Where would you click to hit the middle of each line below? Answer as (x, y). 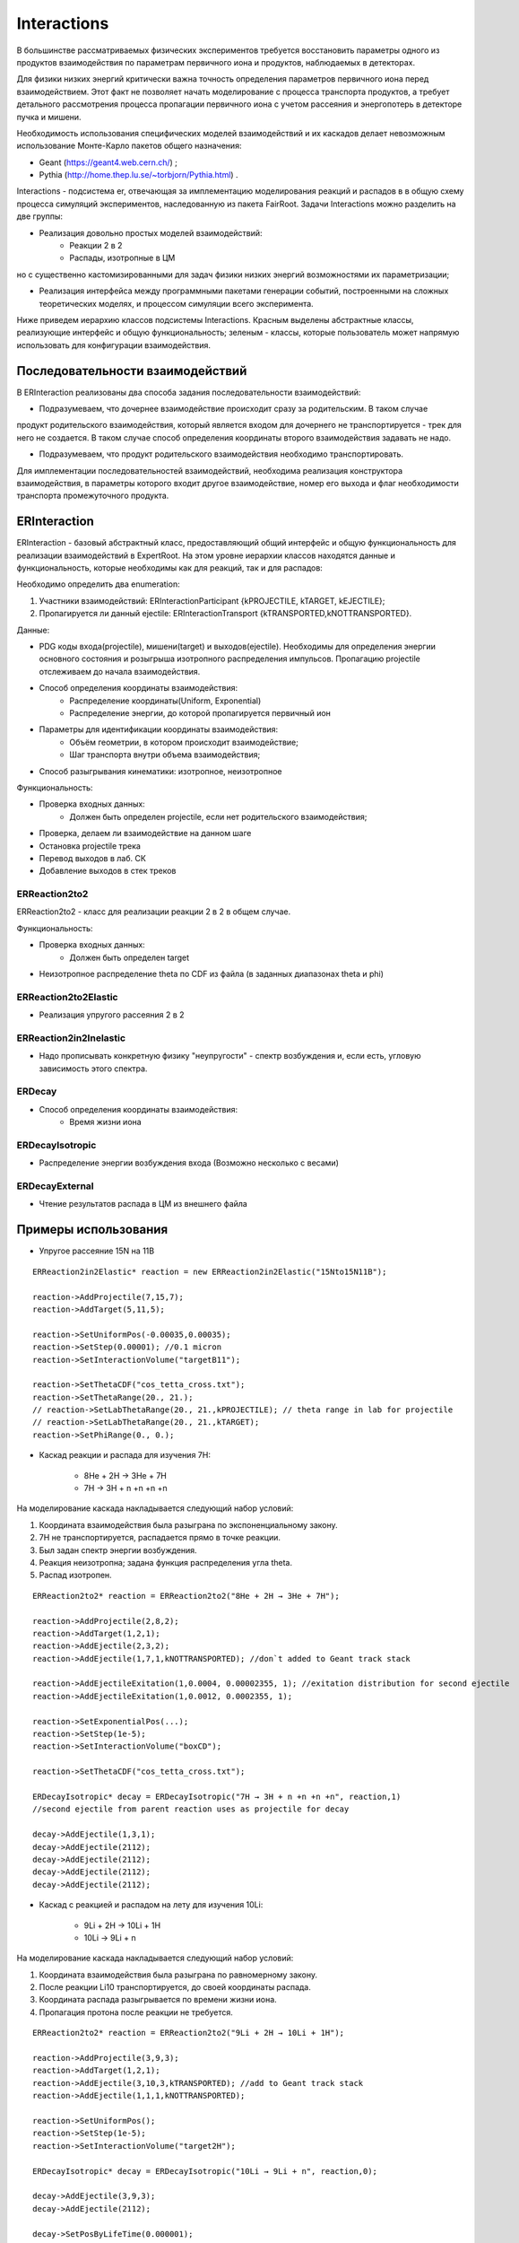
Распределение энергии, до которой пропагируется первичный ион (200, 712)
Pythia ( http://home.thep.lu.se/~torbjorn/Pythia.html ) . (138, 175)
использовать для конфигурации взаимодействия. (113, 345)
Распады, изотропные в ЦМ (122, 258)
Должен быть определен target (130, 957)
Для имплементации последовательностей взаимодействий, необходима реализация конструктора (210, 470)
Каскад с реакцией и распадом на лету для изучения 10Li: (151, 1905)
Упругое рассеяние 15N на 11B (97, 1251)
